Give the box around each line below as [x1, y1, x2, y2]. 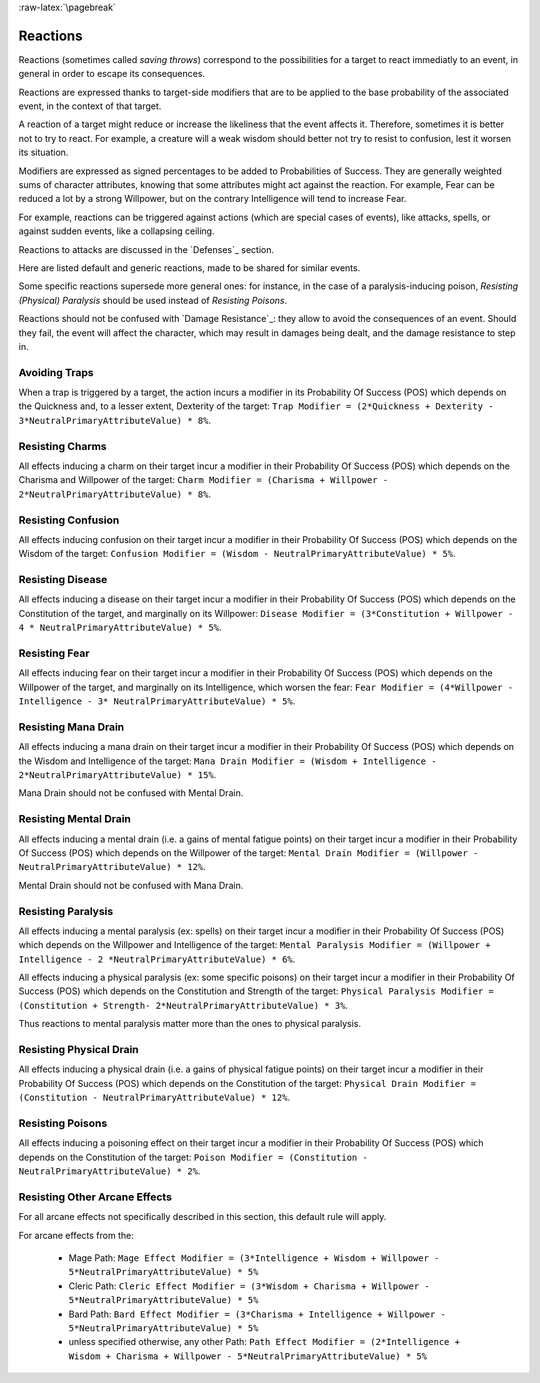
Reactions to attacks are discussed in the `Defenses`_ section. [18, 243, 275, 255]
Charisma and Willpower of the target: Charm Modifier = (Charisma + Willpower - [18, 474, 389, 486]
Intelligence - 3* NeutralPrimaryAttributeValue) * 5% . [18, 695, 296, 707]
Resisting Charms [18, 439, 107, 453]
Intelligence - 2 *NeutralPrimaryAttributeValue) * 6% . [18, 953, 296, 965]
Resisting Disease [18, 573, 108, 587]
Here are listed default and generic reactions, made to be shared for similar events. [18, 261, 361, 274]
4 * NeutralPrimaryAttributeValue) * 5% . [18, 621, 222, 634]
